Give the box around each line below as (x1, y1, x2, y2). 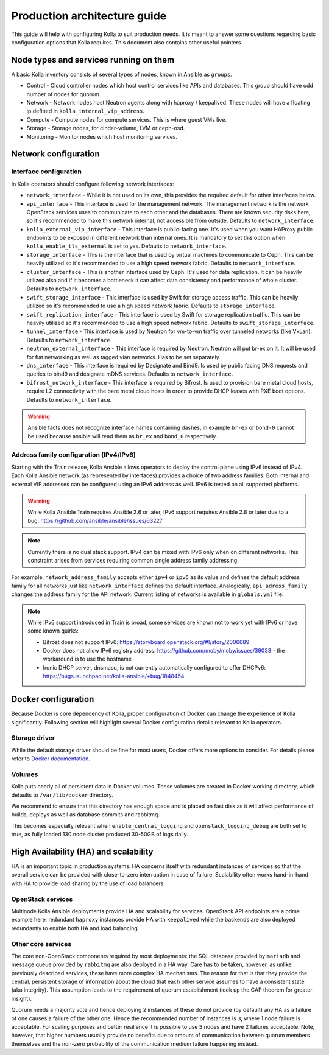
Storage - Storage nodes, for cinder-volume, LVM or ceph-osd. (26, 125, 185, 132)
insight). (11, 995, 32, 1002)
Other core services (11, 939, 72, 948)
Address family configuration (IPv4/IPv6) (11, 450, 136, 459)
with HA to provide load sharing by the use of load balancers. (11, 880, 166, 887)
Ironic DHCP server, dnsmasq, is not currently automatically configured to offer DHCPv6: (43, 664, 266, 671)
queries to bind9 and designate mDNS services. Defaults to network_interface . (26, 370, 233, 377)
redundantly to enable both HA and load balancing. (11, 924, 140, 931)
